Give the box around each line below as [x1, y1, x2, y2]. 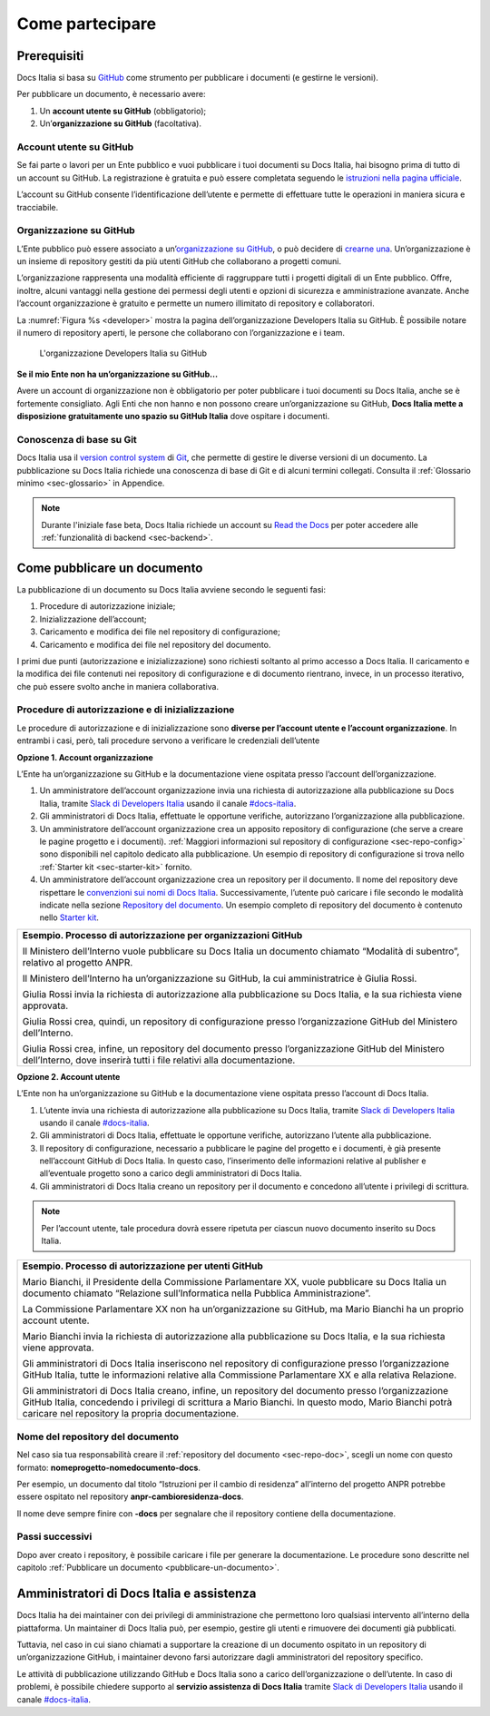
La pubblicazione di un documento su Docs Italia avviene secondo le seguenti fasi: [16, 583, 327, 594]
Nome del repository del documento [16, 1430, 180, 1443]
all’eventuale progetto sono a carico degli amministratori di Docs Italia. [39, 1168, 302, 1179]
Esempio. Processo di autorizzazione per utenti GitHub [22, 1260, 263, 1272]
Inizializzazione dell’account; [39, 613, 147, 624]
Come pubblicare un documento [16, 560, 203, 575]
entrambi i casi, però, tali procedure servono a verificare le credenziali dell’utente [16, 735, 320, 746]
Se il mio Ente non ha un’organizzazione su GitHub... [16, 368, 218, 379]
